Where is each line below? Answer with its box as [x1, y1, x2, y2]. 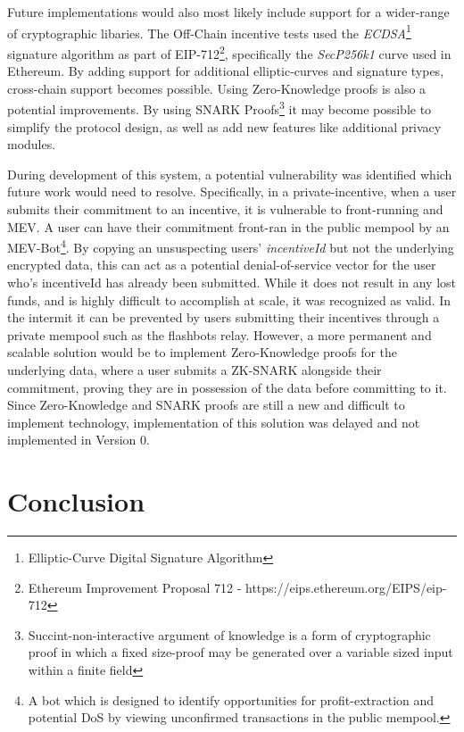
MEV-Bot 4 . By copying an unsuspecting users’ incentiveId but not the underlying [7, 236, 454, 256]
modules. [7, 135, 56, 154]
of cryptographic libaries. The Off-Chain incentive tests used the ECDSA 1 [7, 21, 411, 42]
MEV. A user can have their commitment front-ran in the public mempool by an [7, 217, 450, 236]
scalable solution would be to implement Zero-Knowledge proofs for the [7, 343, 398, 362]
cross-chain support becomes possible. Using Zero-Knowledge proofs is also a [7, 79, 427, 97]
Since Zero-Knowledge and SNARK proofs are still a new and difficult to [7, 395, 405, 414]
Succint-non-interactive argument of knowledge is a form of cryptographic [28, 625, 431, 644]
